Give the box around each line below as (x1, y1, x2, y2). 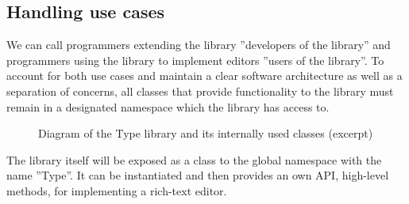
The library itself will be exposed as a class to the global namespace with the (6, 151, 382, 168)
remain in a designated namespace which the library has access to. (6, 98, 330, 115)
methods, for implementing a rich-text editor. (6, 182, 227, 198)
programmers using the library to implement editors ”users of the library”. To (6, 51, 384, 68)
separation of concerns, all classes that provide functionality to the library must (6, 82, 394, 99)
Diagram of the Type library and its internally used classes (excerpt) (38, 125, 373, 142)
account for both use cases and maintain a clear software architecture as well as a (6, 67, 403, 84)
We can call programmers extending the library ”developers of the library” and (6, 36, 391, 53)
